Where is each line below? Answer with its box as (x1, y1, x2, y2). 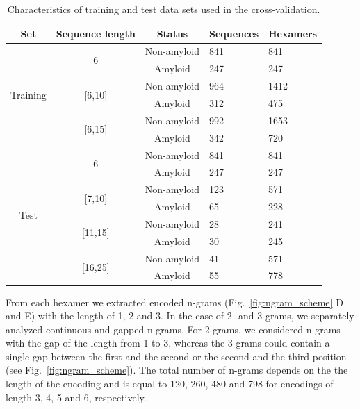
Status (156, 26, 188, 40)
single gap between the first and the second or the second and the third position (6, 349, 347, 363)
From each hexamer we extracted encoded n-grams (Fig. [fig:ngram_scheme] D (6, 294, 343, 309)
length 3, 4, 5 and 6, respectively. (6, 390, 147, 404)
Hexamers (268, 26, 318, 40)
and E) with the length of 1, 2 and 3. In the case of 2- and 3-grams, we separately (6, 308, 354, 323)
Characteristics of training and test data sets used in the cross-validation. (7, 2, 320, 16)
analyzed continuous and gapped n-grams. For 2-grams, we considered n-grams (6, 322, 341, 336)
